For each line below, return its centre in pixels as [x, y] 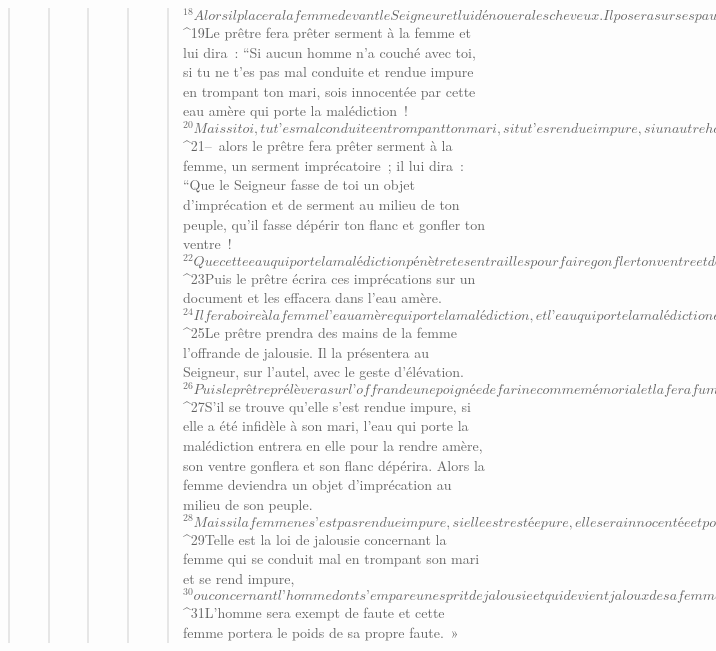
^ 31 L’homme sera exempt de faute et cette [313, 612]
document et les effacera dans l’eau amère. [312, 297]
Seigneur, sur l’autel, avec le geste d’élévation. [323, 371]
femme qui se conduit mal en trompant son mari [331, 558]
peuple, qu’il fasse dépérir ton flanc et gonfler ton [334, 223]
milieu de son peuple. [247, 503]
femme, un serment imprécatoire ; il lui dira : [323, 164]
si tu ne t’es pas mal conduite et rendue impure [328, 71]
